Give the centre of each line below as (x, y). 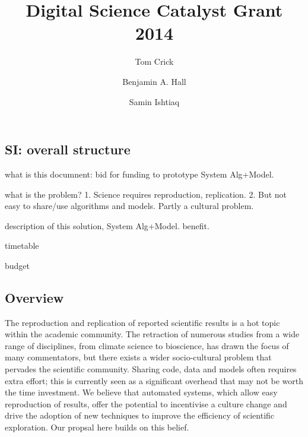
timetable (22, 246)
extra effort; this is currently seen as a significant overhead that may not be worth (154, 380)
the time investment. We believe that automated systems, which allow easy (141, 392)
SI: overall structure (68, 149)
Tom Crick (154, 61)
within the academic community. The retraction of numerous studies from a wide (152, 334)
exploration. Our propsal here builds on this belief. (97, 427)
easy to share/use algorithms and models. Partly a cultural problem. (129, 206)
